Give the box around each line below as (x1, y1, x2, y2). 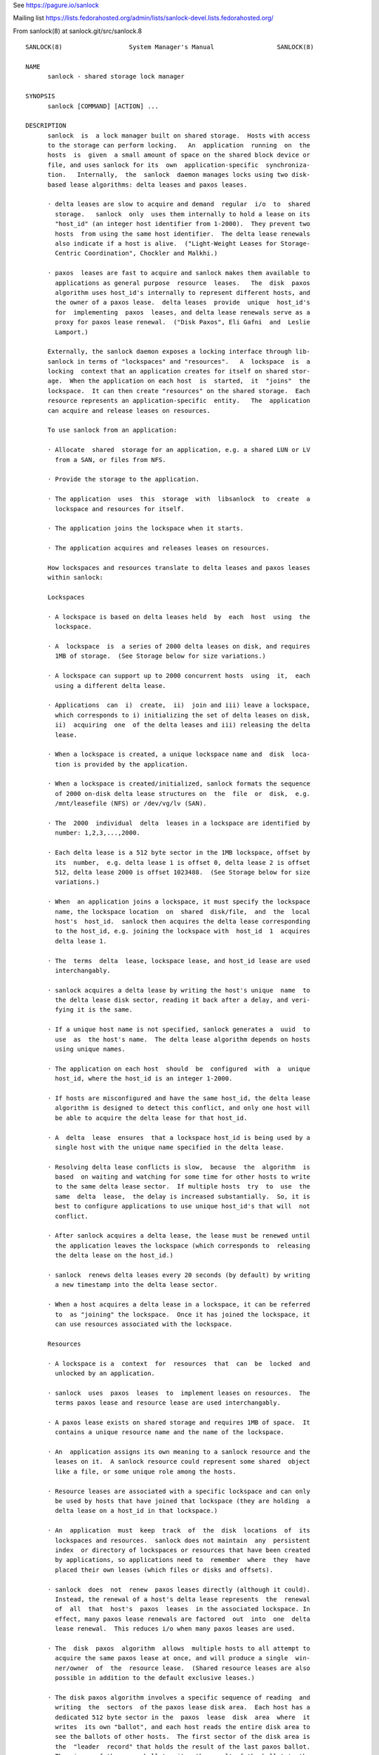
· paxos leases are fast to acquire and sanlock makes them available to (47, 269, 311, 277)
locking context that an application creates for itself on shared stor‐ (47, 367, 311, 376)
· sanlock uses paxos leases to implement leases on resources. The (47, 1389, 311, 1397)
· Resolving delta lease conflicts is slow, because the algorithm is (47, 1163, 311, 1171)
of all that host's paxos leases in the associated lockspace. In (55, 1605, 311, 1613)
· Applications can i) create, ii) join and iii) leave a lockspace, (47, 701, 311, 709)
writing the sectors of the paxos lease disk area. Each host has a (55, 1703, 311, 1711)
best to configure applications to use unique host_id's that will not (55, 1203, 311, 1210)
